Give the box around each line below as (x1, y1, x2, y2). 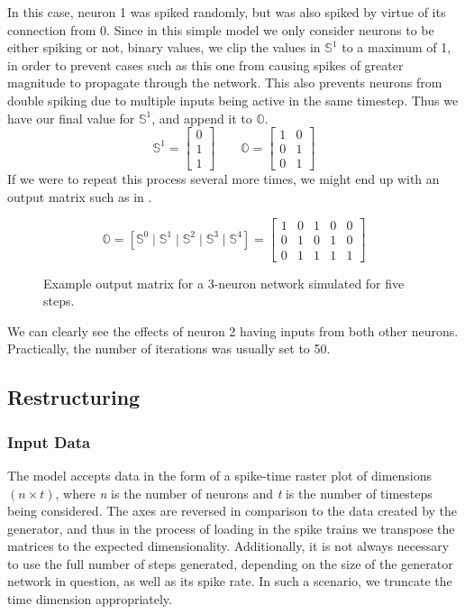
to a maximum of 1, (342, 38, 451, 57)
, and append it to (151, 108, 252, 127)
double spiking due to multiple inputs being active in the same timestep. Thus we (7, 90, 459, 109)
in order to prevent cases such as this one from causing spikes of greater (7, 55, 404, 74)
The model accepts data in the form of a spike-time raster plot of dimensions (7, 465, 433, 484)
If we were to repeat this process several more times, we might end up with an (7, 170, 440, 188)
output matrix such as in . (7, 187, 152, 206)
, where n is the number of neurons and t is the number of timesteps (55, 483, 433, 502)
